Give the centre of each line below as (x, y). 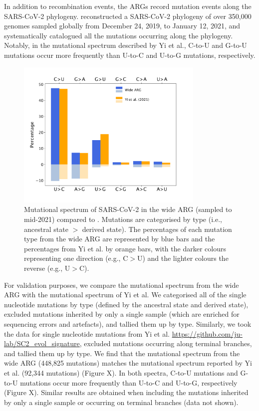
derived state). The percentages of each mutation (157, 229)
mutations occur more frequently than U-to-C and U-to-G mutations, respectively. (130, 55)
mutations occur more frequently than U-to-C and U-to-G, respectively (129, 382)
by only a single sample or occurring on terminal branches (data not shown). (121, 402)
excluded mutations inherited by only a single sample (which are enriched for (122, 314)
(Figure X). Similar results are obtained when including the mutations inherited (126, 392)
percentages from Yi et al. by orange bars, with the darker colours (125, 248)
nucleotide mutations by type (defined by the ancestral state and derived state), (126, 304)
